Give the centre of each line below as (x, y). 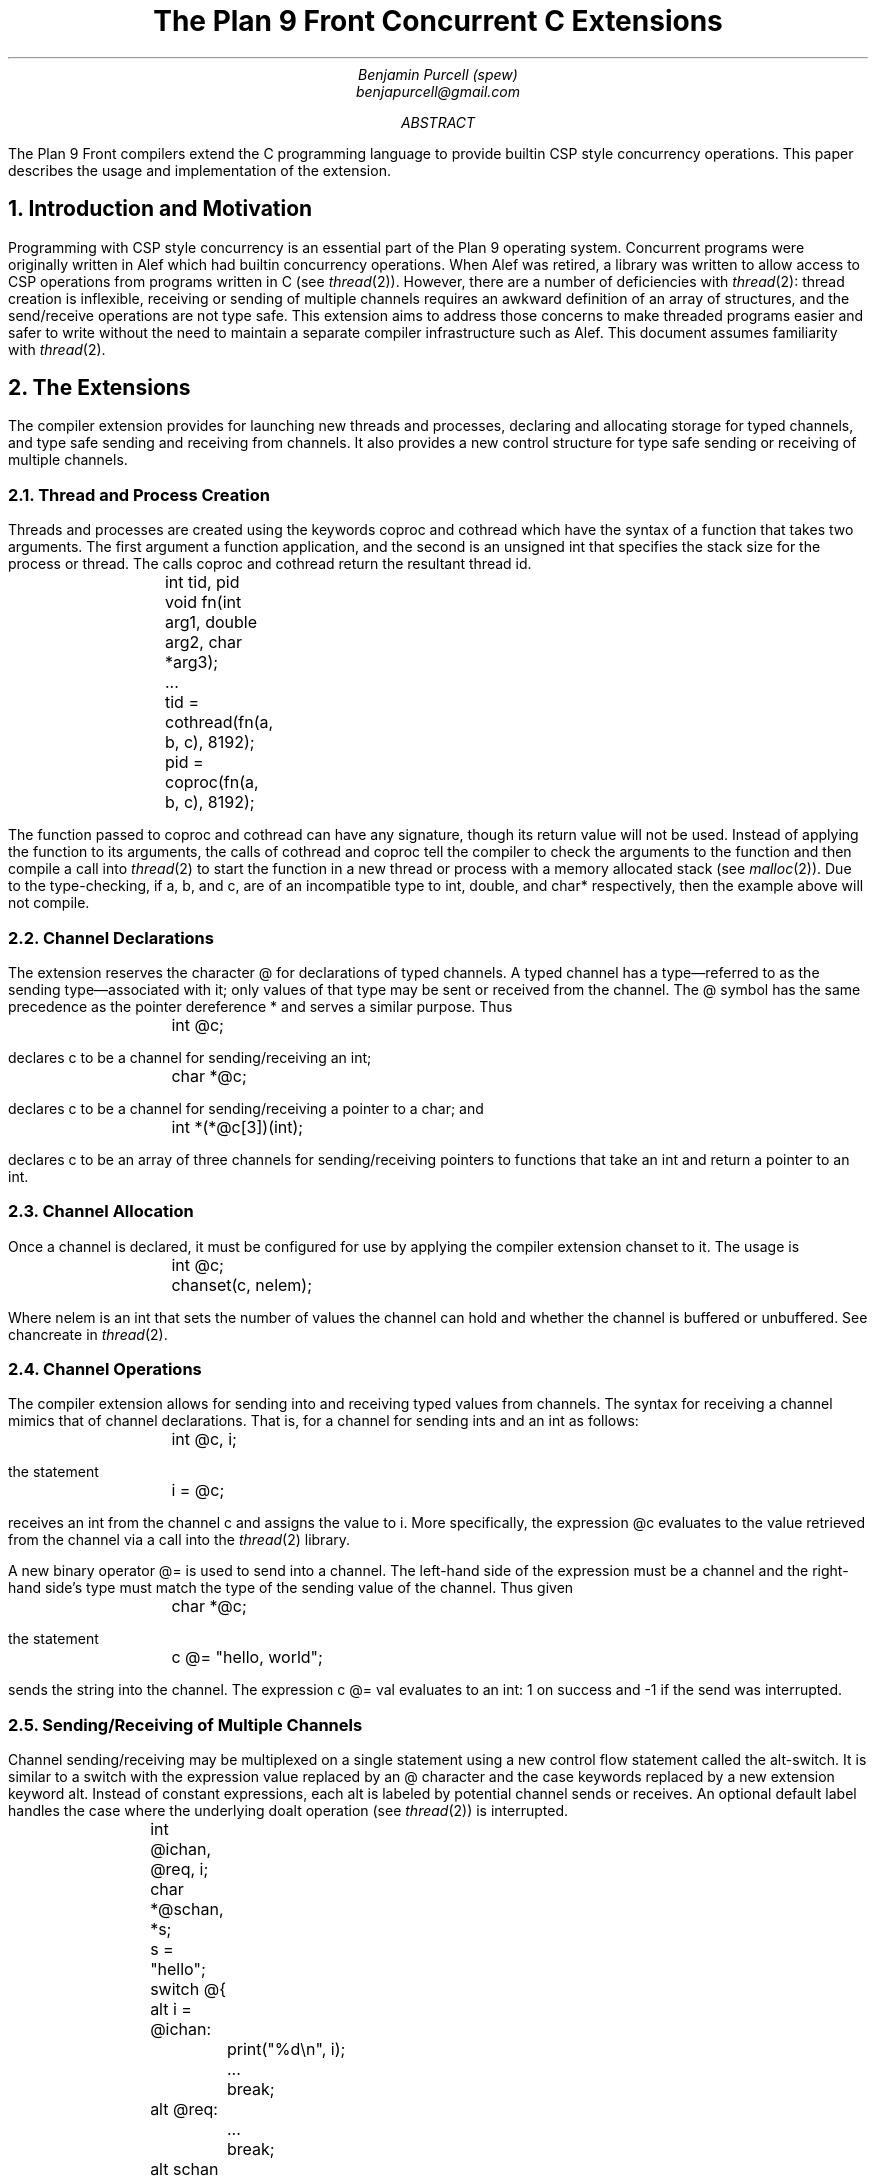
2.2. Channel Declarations (111, 937)
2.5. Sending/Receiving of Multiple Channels (185, 1724)
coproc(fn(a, (211, 782)
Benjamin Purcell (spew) (438, 74)
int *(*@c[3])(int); (237, 1126)
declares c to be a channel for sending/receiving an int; (190, 1057)
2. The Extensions (99, 388)
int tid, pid (202, 582)
